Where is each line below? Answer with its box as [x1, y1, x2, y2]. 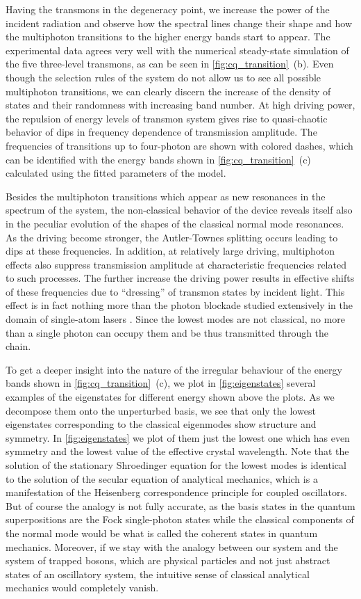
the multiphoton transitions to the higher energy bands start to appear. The [6, 29, 330, 44]
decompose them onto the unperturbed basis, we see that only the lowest [6, 403, 316, 417]
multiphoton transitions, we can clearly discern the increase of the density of [6, 83, 331, 98]
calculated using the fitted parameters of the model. [6, 166, 226, 180]
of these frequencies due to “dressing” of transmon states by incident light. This [6, 284, 345, 298]
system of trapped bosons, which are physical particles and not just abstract [6, 553, 330, 568]
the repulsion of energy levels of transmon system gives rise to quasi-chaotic [6, 111, 328, 125]
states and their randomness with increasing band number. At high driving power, [6, 97, 355, 112]
